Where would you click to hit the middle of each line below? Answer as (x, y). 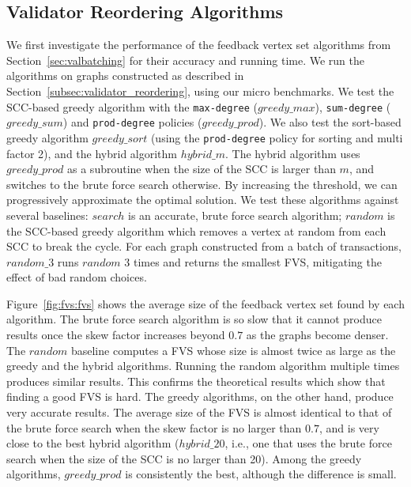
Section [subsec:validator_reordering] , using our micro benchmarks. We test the (200, 91)
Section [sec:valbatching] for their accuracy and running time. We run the (185, 60)
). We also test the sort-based (330, 122)
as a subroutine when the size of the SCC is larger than (202, 169)
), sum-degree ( (353, 106)
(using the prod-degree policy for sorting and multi (277, 137)
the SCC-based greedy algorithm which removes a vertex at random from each (196, 230)
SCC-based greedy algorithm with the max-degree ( (132, 106)
